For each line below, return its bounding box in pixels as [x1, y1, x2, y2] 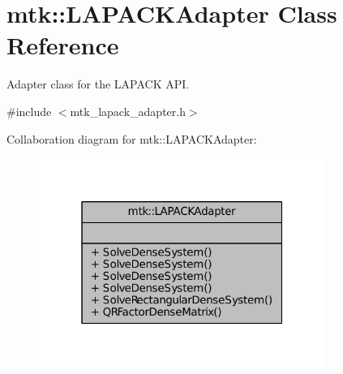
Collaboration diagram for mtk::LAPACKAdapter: [6, 130, 257, 147]
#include [6, 102, 52, 119]
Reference [6, 28, 119, 62]
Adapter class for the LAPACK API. [6, 75, 190, 92]
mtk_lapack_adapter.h [70, 102, 186, 119]
